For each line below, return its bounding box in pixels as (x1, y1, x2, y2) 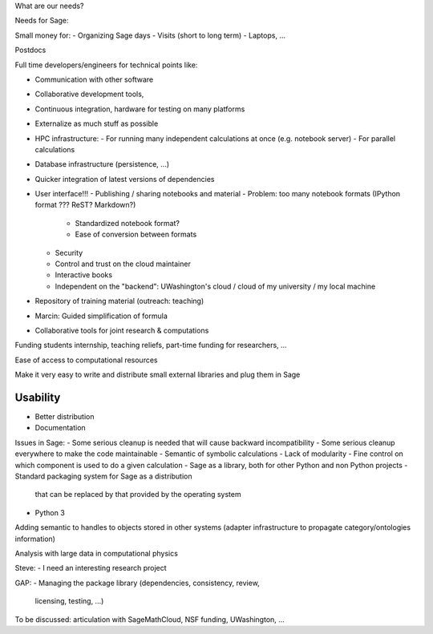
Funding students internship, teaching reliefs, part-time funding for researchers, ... (14, 341, 288, 350)
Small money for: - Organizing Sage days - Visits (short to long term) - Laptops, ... (14, 30, 286, 40)
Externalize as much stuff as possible (34, 119, 159, 128)
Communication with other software (34, 75, 154, 84)
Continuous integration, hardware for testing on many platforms (34, 104, 245, 114)
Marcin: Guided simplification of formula (34, 311, 168, 321)
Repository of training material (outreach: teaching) (34, 297, 204, 306)
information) (14, 534, 56, 543)
